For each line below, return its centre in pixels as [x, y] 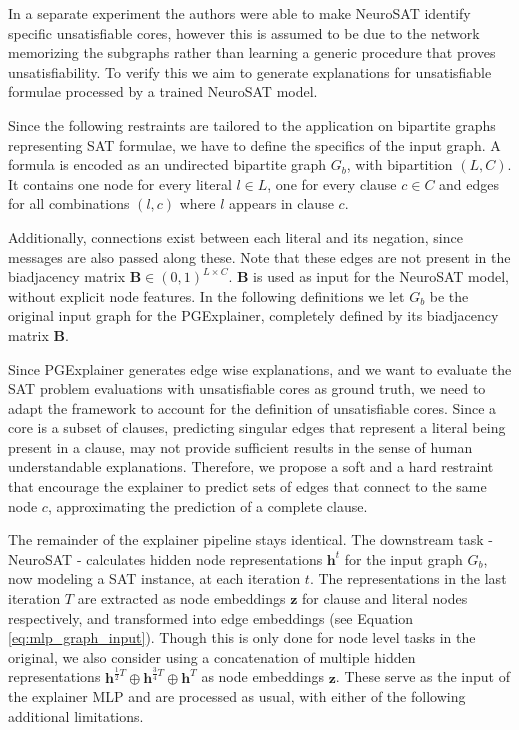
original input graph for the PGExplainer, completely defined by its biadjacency [253, 315]
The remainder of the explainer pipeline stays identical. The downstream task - [251, 539]
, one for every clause [332, 183]
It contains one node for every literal [120, 183]
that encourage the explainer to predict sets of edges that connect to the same [247, 486]
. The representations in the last [408, 578]
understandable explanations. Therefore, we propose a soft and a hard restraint [251, 466]
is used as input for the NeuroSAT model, [381, 276]
